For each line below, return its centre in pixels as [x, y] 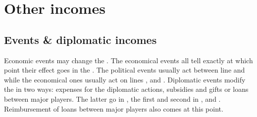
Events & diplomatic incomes [80, 39]
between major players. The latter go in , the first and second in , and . [112, 98]
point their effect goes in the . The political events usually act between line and [125, 70]
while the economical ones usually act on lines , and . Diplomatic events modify [125, 79]
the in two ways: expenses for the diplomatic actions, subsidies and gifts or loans [126, 89]
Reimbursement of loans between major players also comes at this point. [114, 108]
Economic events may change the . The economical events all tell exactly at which [128, 60]
